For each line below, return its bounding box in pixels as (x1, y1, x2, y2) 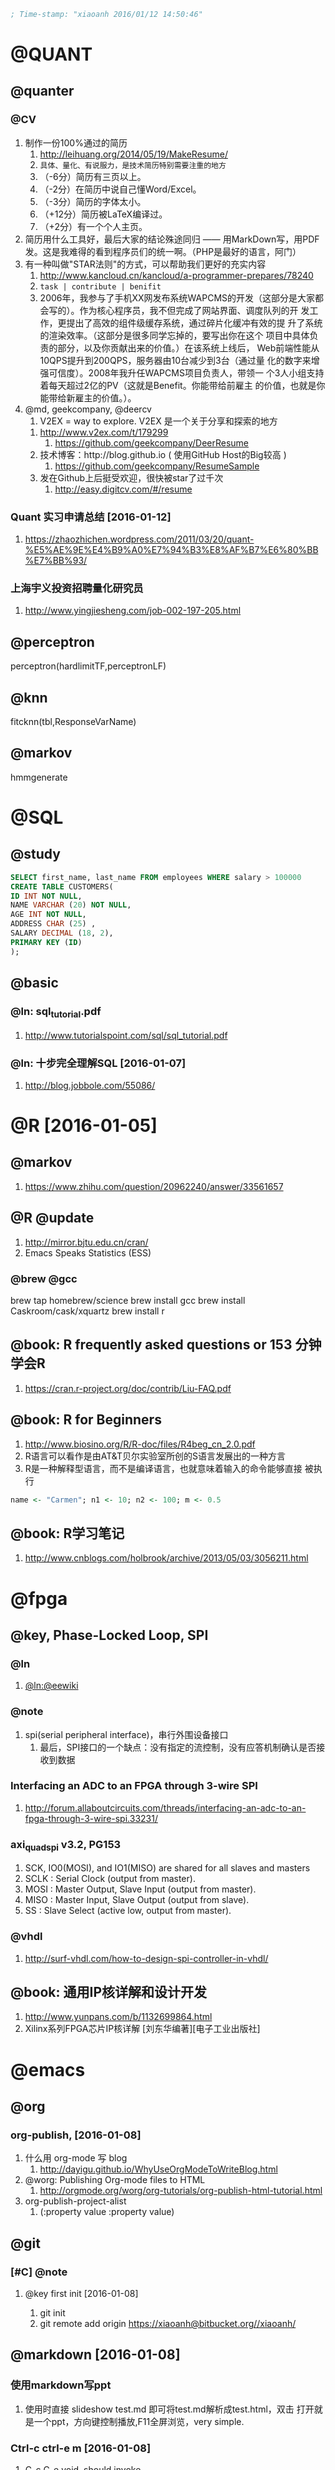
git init (39, 2307, 66, 2319)
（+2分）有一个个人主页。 (39, 220, 148, 232)
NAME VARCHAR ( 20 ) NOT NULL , (10, 900, 132, 910)
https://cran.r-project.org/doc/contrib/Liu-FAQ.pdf (24, 1382, 232, 1394)
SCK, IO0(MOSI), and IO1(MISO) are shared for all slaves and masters (24, 1862, 311, 1874)
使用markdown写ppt (10, 2378, 112, 2392)
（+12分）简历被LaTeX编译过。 (39, 208, 168, 220)
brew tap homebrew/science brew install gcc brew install (10, 1295, 246, 1307)
